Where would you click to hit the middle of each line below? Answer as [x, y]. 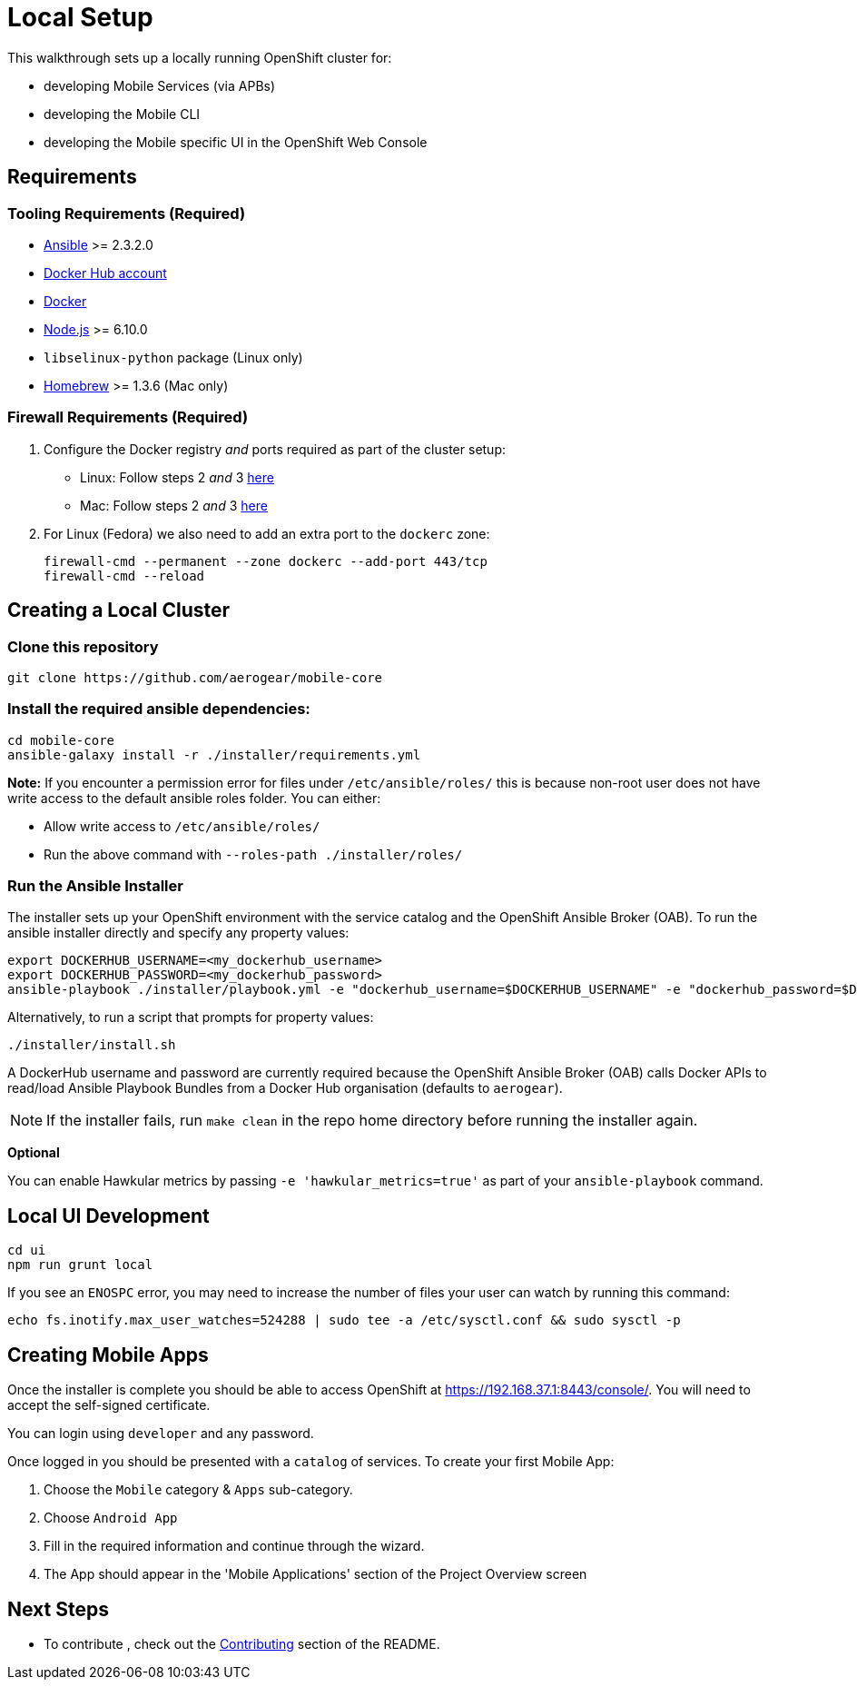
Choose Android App [111, 1518]
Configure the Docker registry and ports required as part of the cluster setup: [275, 449]
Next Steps [58, 1609]
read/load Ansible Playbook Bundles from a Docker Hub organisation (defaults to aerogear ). [285, 1088]
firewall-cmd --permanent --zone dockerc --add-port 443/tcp [266, 561]
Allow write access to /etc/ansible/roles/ [182, 826]
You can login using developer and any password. [161, 1434]
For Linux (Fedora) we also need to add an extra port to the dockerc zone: [267, 533]
